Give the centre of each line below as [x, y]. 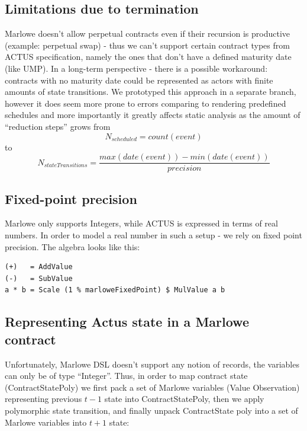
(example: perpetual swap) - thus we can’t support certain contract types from [147, 45]
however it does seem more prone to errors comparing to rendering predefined [146, 103]
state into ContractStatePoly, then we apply [184, 399]
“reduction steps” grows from [58, 126]
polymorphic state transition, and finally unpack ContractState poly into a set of [151, 410]
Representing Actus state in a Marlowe [127, 322]
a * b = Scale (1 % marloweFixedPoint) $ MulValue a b [115, 290]
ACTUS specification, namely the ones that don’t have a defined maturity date [148, 57]
